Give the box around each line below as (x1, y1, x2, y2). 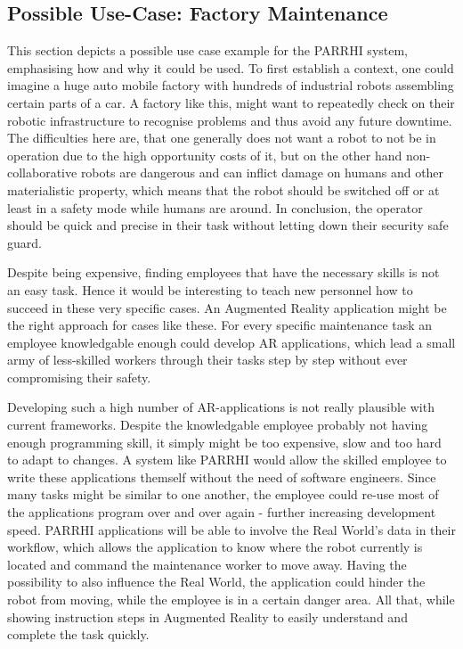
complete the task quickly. (7, 625, 150, 644)
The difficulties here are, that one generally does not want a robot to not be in (7, 128, 436, 147)
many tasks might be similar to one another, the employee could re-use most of (7, 485, 439, 504)
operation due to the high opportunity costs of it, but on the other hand (7, 145, 402, 164)
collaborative (7, 163, 77, 182)
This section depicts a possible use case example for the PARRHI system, (7, 41, 409, 60)
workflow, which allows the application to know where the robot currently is (7, 538, 423, 556)
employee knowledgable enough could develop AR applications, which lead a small (7, 333, 456, 351)
